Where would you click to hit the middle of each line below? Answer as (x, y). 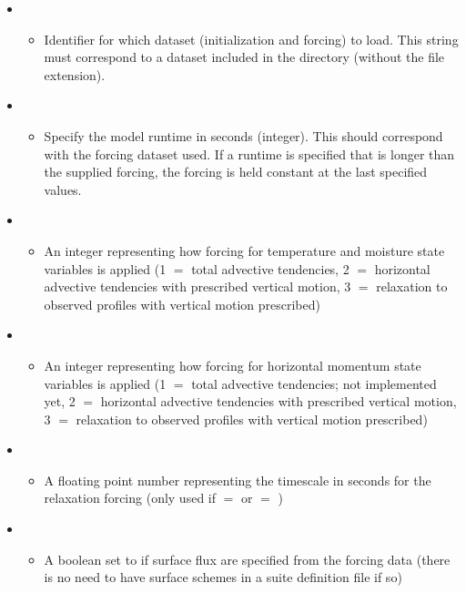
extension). (75, 74)
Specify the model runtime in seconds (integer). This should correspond (243, 135)
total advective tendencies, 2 (270, 268)
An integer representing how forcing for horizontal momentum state (233, 365)
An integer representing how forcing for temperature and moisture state (244, 250)
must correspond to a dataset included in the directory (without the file (244, 57)
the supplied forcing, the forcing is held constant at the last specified (236, 172)
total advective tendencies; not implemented (314, 383)
